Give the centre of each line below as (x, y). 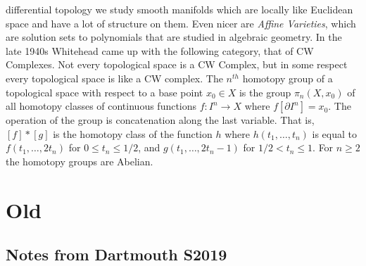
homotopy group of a (288, 78)
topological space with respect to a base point (105, 92)
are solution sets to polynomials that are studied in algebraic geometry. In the (174, 37)
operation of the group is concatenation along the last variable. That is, (160, 120)
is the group (265, 92)
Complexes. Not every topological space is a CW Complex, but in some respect (177, 64)
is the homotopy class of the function (133, 133)
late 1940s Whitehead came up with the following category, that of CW (160, 50)
